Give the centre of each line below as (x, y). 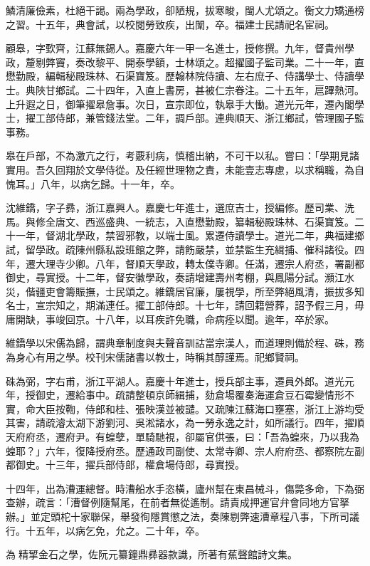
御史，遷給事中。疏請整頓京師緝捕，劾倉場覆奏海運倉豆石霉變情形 (190, 395)
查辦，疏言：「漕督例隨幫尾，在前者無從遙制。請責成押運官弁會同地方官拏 (178, 502)
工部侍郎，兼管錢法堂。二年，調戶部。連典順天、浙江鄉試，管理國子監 (200, 118)
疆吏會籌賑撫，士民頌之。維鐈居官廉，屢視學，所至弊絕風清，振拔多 (195, 291)
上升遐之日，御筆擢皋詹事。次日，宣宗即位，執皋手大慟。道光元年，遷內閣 (180, 104)
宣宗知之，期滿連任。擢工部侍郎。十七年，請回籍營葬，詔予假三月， (195, 305)
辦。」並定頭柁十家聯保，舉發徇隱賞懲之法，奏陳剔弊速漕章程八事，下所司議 (183, 516)
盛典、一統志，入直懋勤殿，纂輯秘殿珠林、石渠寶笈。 (229, 221)
